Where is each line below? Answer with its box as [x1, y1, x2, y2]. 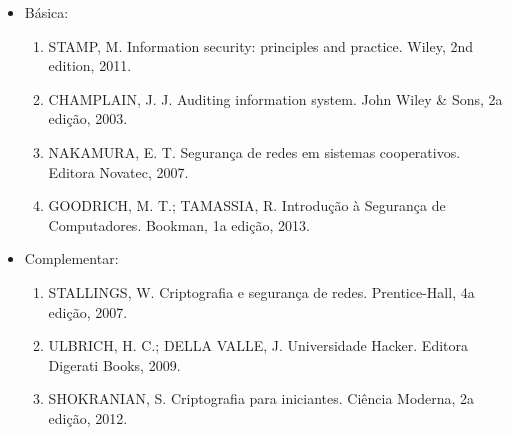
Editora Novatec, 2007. [48, 161, 189, 182]
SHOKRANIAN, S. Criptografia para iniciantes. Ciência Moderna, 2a [48, 388, 475, 409]
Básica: [24, 2, 69, 22]
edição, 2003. [48, 108, 128, 129]
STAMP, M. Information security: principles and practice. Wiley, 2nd [48, 35, 474, 56]
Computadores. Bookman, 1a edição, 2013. [48, 214, 310, 235]
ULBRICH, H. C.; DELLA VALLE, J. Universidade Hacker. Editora [48, 335, 469, 356]
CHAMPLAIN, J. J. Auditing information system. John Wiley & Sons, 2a [48, 88, 503, 109]
